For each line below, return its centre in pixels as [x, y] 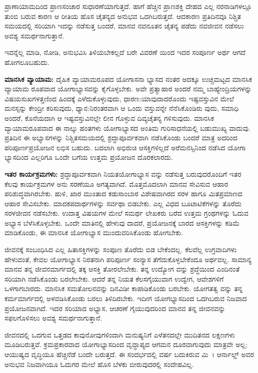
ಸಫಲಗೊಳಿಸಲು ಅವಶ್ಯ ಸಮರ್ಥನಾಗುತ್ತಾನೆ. [53, 318]
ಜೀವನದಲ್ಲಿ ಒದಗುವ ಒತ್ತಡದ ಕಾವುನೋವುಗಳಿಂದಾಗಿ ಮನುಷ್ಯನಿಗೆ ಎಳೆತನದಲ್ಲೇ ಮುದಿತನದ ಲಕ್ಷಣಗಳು [120, 334]
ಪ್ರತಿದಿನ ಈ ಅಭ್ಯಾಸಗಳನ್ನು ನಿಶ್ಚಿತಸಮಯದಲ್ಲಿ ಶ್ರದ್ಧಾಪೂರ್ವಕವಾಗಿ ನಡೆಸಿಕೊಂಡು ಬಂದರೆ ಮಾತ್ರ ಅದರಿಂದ [121, 138]
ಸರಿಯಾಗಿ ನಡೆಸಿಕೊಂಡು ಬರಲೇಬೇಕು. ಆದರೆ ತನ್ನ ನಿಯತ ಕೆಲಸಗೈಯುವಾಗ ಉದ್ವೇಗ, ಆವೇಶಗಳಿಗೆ [114, 278]
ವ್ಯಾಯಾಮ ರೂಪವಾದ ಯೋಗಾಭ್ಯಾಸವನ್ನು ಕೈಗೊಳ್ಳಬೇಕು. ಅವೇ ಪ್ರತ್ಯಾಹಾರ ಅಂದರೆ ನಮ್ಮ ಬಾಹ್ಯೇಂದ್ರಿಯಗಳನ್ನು [128, 89]
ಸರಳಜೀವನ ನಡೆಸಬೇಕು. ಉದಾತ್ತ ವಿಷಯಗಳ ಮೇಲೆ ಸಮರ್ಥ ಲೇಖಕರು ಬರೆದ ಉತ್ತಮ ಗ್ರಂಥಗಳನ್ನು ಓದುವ [127, 213]
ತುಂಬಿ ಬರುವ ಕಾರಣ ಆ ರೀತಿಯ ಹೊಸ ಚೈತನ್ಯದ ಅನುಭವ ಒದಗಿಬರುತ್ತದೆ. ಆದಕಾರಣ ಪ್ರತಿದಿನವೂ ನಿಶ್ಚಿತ [123, 16]
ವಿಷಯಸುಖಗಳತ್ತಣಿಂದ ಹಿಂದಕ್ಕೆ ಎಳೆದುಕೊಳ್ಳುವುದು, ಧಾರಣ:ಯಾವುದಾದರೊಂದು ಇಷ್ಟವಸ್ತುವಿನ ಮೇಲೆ [119, 98]
